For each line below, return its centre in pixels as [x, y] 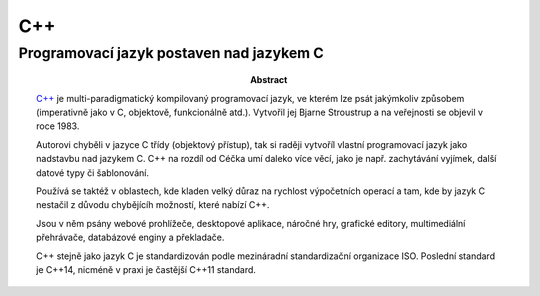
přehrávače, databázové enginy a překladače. [130, 237]
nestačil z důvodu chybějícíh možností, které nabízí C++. [153, 205]
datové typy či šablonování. [93, 172]
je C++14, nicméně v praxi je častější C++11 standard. [146, 269]
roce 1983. [58, 126]
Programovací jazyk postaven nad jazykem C [171, 53]
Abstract [269, 80]
